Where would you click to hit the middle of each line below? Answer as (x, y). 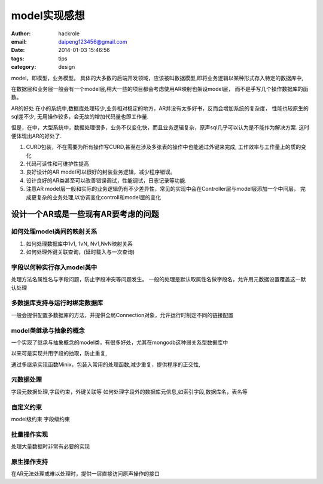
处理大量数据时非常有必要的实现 (50, 446)
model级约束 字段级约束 (40, 419)
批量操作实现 (30, 434)
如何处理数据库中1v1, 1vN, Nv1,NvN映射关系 (79, 243)
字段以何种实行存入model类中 (54, 267)
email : (19, 41)
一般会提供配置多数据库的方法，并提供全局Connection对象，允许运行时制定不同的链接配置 (122, 315)
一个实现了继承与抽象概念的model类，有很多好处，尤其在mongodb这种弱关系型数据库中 (120, 342)
